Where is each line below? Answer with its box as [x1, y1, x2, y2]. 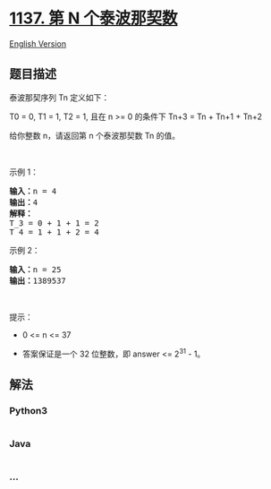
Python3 [9, 404, 47, 416]
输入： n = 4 [9, 185, 57, 196]
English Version [9, 38, 67, 49]
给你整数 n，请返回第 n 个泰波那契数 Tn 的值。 [9, 130, 181, 141]
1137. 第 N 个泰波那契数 [9, 8, 178, 29]
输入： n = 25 [9, 264, 62, 274]
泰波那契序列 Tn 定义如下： [9, 91, 110, 103]
